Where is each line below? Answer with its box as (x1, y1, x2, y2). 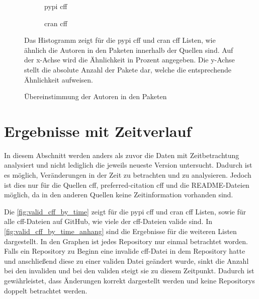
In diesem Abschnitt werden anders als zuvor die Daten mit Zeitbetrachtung (4, 149, 239, 160)
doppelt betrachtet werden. (4, 285, 88, 295)
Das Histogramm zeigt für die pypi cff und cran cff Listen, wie (24, 35, 216, 45)
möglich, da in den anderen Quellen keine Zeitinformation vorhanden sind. (4, 189, 233, 200)
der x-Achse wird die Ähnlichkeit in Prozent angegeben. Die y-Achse (24, 54, 235, 65)
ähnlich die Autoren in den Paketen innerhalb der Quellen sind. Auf (24, 44, 233, 55)
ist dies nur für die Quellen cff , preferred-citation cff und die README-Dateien (4, 179, 249, 190)
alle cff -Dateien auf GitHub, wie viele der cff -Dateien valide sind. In (4, 216, 213, 227)
